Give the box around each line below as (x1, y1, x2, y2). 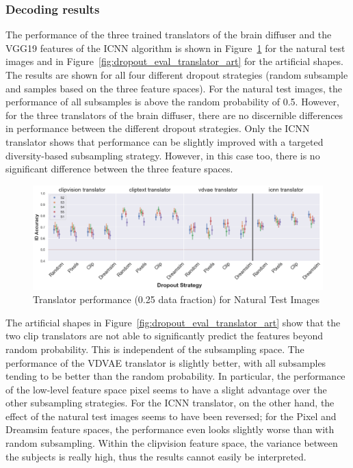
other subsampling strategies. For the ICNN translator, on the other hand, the (5, 395, 335, 410)
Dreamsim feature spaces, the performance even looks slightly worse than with (5, 422, 335, 437)
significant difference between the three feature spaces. (5, 161, 233, 176)
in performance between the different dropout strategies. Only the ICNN (5, 121, 310, 135)
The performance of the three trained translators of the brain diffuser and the (5, 27, 332, 42)
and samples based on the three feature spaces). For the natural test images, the (5, 81, 343, 95)
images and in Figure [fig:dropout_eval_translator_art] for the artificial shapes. (5, 54, 343, 68)
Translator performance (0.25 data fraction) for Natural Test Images (33, 292, 319, 307)
